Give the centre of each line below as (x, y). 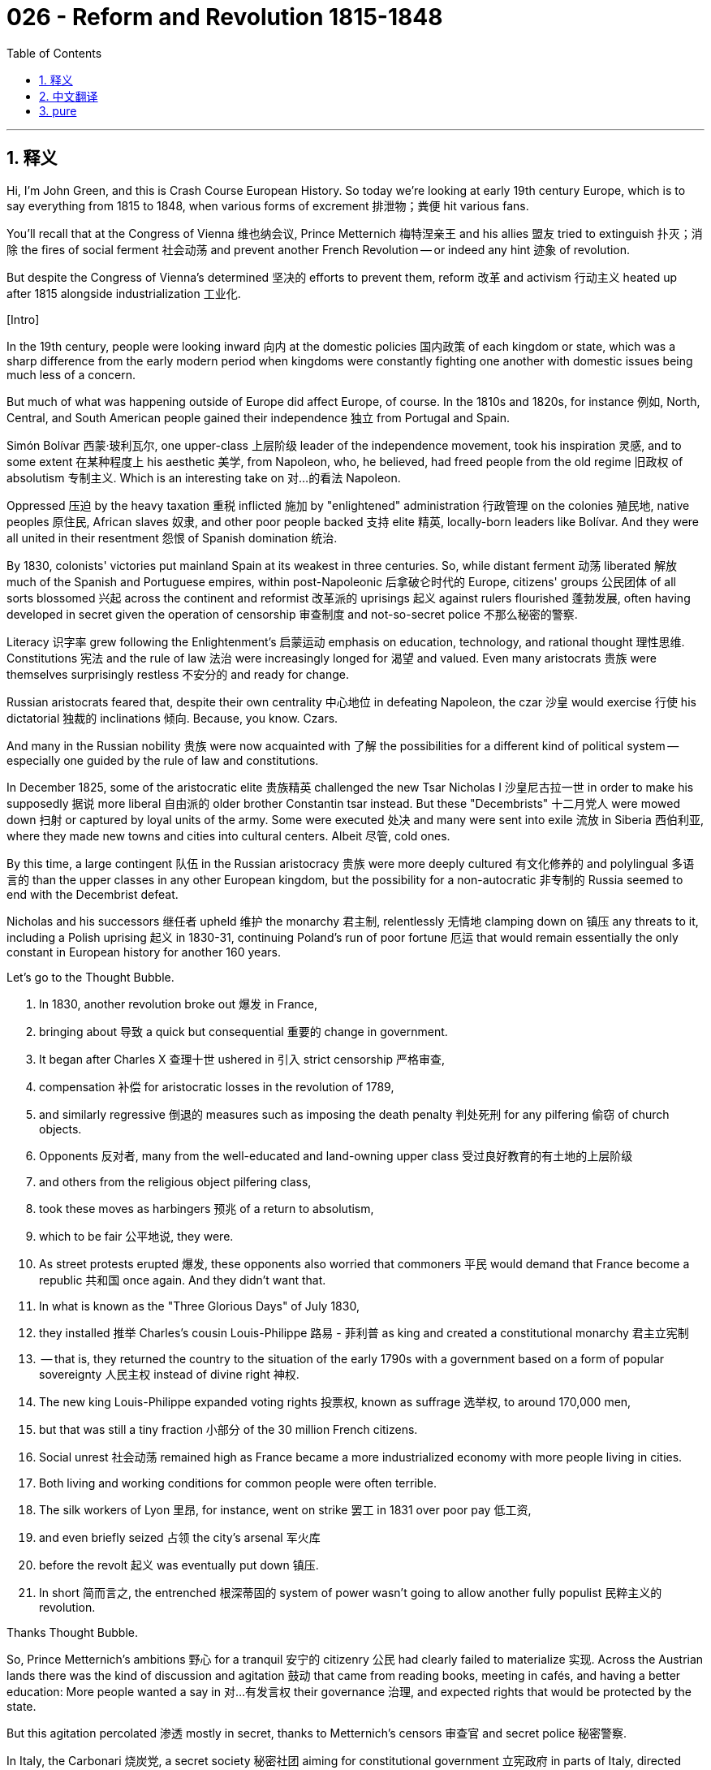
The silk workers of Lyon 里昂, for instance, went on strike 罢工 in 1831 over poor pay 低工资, (285, 1509)
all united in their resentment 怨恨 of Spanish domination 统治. (172, 537)
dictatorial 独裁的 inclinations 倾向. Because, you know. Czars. (172, 718)
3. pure (58, 110)
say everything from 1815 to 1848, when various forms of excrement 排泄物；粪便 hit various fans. (268, 205)
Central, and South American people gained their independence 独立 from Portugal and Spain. (259, 417)
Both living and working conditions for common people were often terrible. (238, 1483)
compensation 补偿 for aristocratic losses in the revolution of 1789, (217, 1086)
